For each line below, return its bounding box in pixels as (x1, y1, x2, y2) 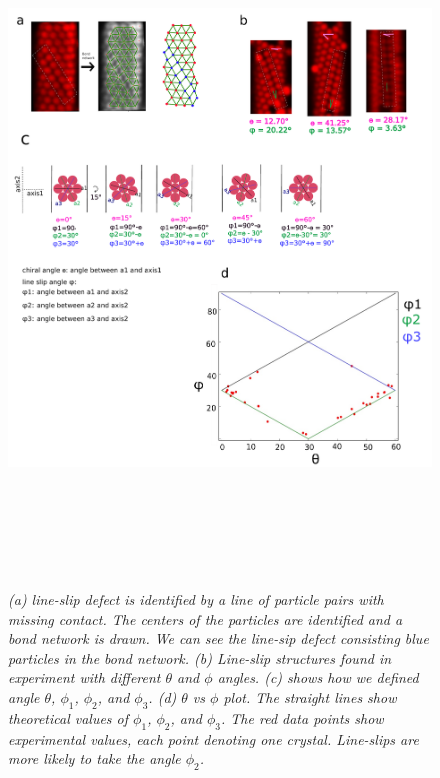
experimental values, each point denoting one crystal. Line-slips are (8, 728, 419, 749)
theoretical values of (8, 707, 129, 728)
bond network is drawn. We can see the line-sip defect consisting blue (8, 628, 429, 649)
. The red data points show (221, 707, 384, 728)
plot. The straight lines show (223, 686, 397, 707)
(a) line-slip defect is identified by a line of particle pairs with (8, 589, 384, 610)
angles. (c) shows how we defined (217, 667, 419, 688)
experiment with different (8, 667, 161, 688)
